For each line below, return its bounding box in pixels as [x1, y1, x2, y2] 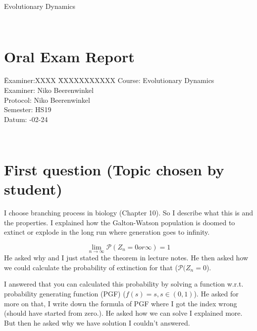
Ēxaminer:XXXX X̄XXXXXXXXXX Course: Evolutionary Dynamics [4, 75, 214, 85]
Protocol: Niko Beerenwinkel [4, 94, 90, 105]
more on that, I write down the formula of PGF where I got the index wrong [4, 298, 237, 308]
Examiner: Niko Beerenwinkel [4, 84, 94, 95]
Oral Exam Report [4, 46, 135, 67]
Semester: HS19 [4, 104, 51, 115]
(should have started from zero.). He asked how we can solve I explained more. [4, 308, 243, 318]
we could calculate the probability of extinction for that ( [4, 262, 178, 272]
